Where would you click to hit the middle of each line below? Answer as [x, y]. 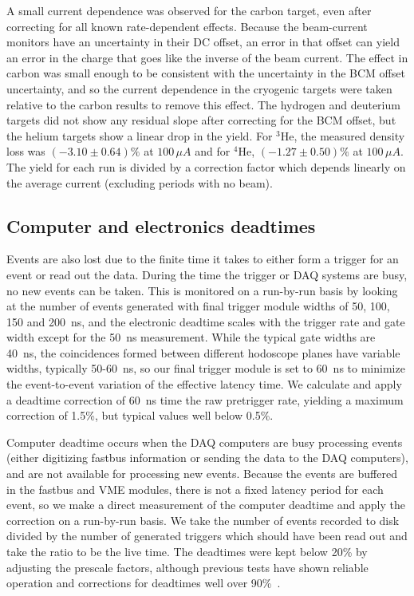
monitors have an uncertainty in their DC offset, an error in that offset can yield [203, 42]
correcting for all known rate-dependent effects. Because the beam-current [187, 26]
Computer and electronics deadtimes [161, 225]
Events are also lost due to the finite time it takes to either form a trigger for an [203, 259]
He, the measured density [343, 135]
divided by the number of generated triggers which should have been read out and [207, 536]
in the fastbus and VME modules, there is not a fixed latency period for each [195, 489]
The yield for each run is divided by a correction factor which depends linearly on [206, 166]
